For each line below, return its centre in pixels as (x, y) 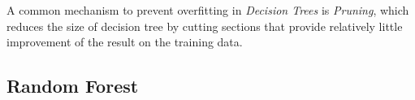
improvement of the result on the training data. (125, 42)
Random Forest (73, 86)
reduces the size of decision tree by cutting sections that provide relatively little (205, 26)
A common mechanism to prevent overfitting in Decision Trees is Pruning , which (208, 10)
